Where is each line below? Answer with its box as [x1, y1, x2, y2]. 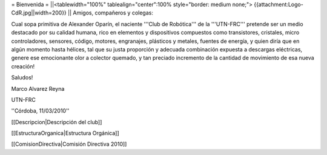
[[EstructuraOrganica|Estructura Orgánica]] [11, 130, 119, 137]
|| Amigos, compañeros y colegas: [67, 9, 154, 16]
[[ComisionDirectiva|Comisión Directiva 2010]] [11, 140, 127, 148]
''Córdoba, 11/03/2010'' [11, 107, 70, 114]
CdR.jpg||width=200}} [11, 9, 67, 16]
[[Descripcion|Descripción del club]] [11, 118, 102, 125]
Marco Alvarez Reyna [11, 85, 65, 92]
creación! [11, 62, 35, 70]
